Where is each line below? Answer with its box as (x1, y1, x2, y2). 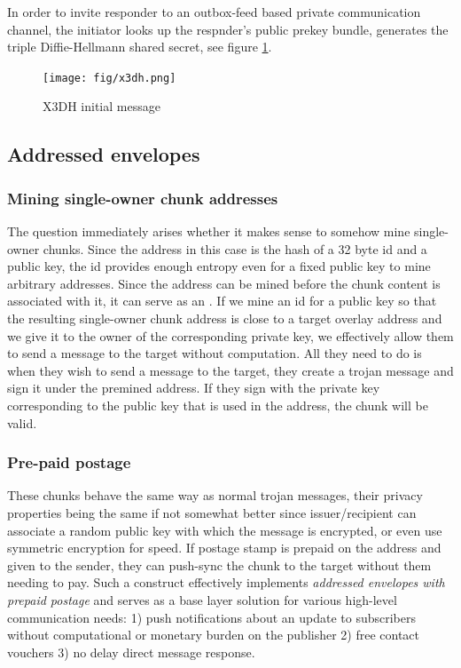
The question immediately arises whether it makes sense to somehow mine (7, 222, 410, 241)
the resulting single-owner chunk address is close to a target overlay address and (7, 309, 442, 327)
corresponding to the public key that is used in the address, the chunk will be (7, 395, 428, 414)
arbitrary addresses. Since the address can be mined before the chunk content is (7, 274, 441, 292)
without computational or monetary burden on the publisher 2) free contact (7, 625, 420, 644)
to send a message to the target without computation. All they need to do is (7, 344, 422, 362)
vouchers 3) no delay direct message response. (7, 642, 255, 661)
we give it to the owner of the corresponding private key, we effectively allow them (7, 326, 454, 345)
